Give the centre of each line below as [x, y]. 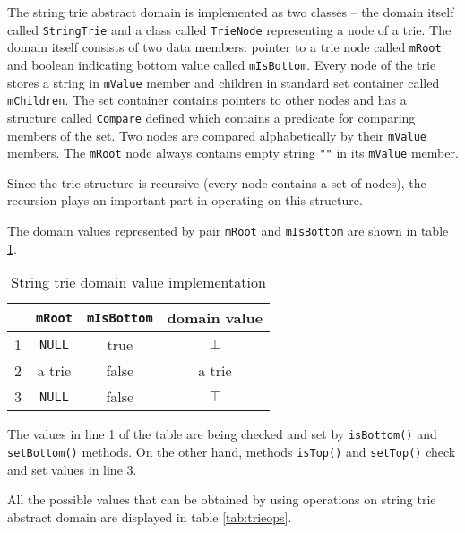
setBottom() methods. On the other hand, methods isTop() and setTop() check [232, 451]
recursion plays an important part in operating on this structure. [185, 200]
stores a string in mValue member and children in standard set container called [224, 82]
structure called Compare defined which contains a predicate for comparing [211, 117]
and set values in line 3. [72, 469]
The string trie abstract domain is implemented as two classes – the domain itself [231, 12]
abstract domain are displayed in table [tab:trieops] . [150, 516]
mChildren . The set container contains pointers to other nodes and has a [207, 100]
